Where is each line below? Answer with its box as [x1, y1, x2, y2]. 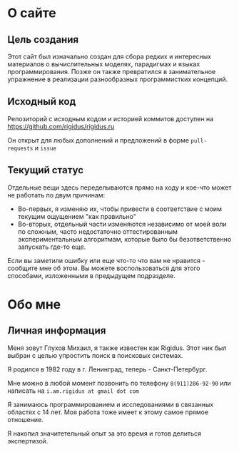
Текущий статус [7, 164, 84, 176]
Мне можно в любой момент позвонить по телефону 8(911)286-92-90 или [7, 379, 232, 387]
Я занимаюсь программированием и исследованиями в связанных [7, 400, 214, 409]
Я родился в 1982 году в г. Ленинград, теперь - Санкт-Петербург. [7, 365, 208, 374]
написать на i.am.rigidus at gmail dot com [7, 386, 139, 395]
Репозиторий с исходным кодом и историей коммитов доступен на [7, 114, 214, 123]
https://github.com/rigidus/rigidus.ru [7, 122, 115, 130]
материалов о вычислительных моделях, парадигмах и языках [7, 60, 200, 68]
